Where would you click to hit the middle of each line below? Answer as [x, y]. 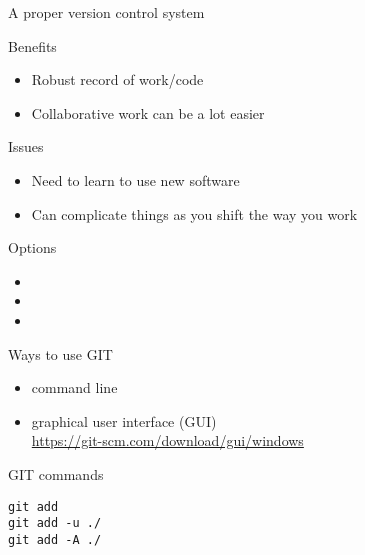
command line [74, 387]
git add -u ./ [55, 523]
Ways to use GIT [60, 353]
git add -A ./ [55, 539]
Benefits [32, 45]
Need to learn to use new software [135, 179]
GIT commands [56, 473]
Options [32, 247]
